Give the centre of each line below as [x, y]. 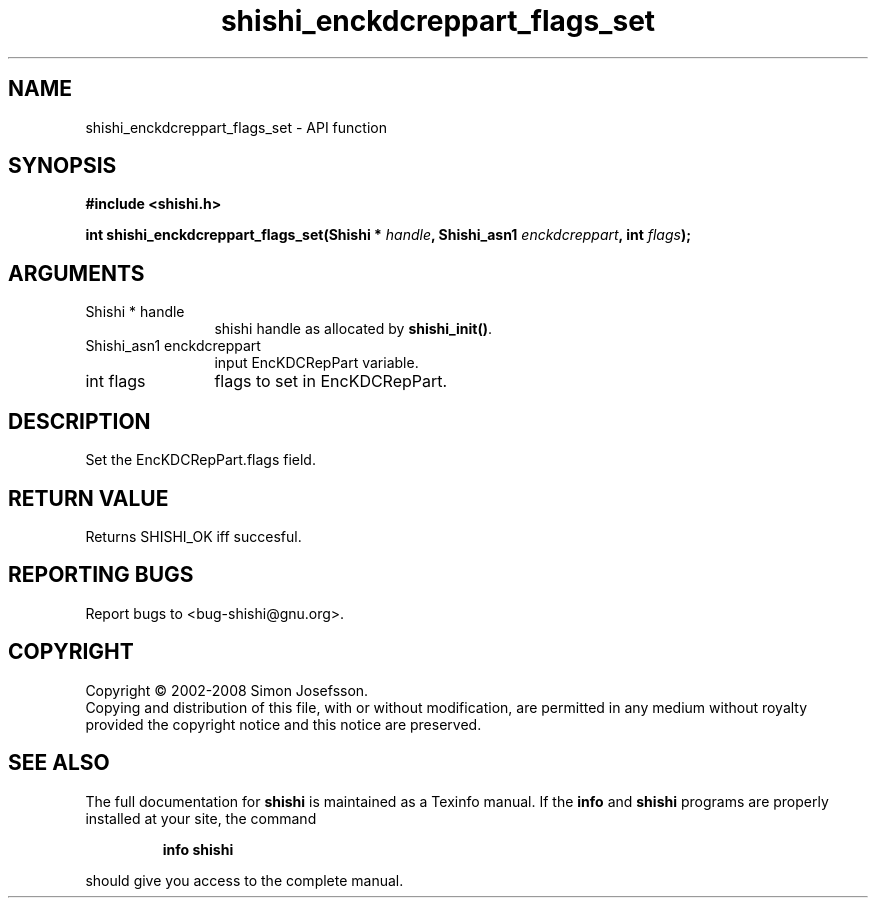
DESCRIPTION [79, 421]
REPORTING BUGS [101, 575]
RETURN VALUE [88, 498]
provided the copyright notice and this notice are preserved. [283, 724]
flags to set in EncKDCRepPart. [331, 381]
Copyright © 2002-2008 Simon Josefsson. [227, 690]
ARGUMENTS [76, 273]
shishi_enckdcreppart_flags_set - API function [236, 127]
